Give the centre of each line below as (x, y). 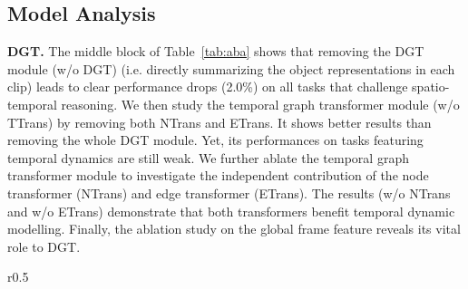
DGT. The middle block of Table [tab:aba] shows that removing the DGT (216, 51)
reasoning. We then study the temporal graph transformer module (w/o (260, 104)
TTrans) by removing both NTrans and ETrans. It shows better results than (219, 122)
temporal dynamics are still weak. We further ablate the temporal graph (208, 157)
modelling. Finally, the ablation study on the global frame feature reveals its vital (234, 229)
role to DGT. (44, 246)
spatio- (431, 87)
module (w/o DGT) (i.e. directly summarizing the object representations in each (231, 68)
